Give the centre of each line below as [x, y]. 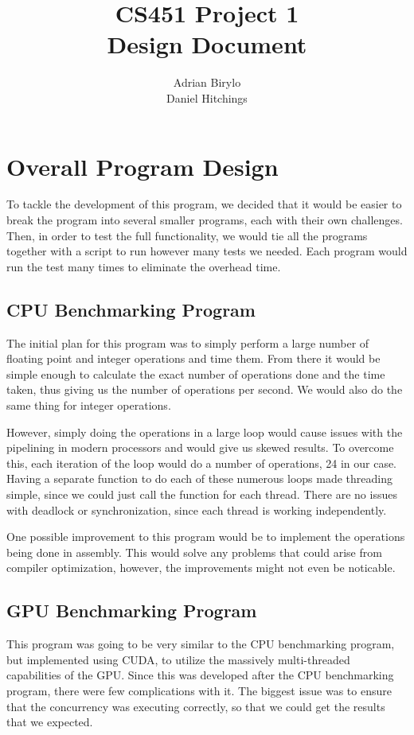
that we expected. [50, 722]
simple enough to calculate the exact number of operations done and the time [196, 373]
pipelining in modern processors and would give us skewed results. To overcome [200, 447]
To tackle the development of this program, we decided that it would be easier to [204, 204]
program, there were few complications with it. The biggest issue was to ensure [199, 690]
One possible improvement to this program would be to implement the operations [206, 537]
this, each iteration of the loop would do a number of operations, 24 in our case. [202, 463]
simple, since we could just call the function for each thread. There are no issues [202, 494]
